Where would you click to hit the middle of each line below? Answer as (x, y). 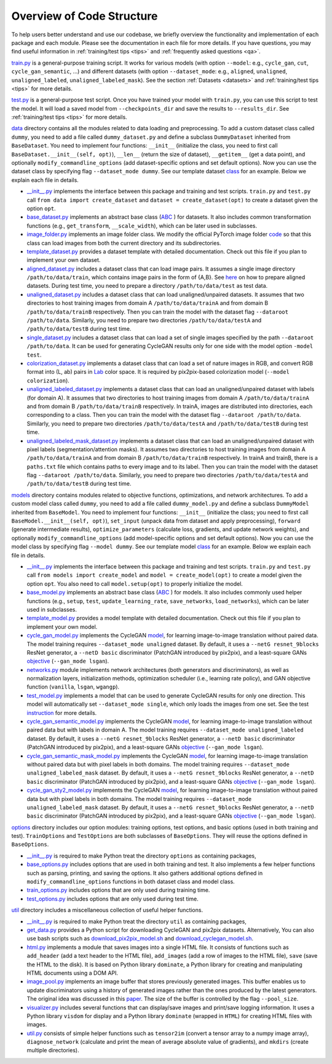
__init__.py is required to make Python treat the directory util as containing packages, (137, 921)
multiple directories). (53, 1050)
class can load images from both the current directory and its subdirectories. (124, 243)
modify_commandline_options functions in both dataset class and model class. (131, 881)
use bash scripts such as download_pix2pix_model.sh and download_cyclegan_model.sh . (140, 939)
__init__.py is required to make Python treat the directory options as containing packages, (141, 856)
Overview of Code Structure (85, 16)
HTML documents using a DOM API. (73, 973)
